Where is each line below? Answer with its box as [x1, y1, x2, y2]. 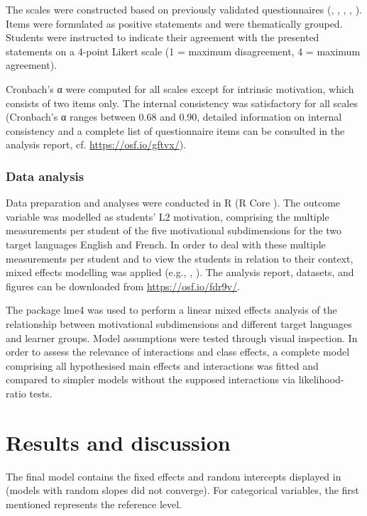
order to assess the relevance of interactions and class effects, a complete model [6, 344, 350, 359]
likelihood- [298, 372, 344, 387]
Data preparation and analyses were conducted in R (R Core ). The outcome [6, 195, 341, 210]
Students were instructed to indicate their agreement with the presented [6, 30, 319, 45]
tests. [29, 385, 53, 400]
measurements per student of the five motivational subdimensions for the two [6, 223, 342, 238]
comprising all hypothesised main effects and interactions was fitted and [6, 358, 319, 373]
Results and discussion [6, 427, 231, 456]
